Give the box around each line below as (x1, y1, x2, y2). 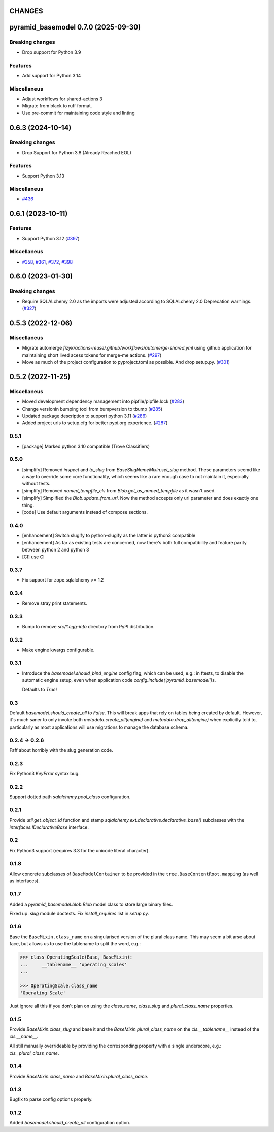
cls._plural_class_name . (9, 1050, 59, 1056)
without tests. (22, 481, 51, 487)
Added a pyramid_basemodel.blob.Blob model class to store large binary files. (9, 901, 173, 907)
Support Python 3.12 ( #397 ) (22, 236, 80, 242)
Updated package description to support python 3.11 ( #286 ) (22, 413, 147, 419)
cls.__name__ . (9, 1033, 39, 1039)
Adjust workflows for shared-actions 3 (22, 96, 102, 102)
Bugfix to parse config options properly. (9, 1096, 93, 1102)
